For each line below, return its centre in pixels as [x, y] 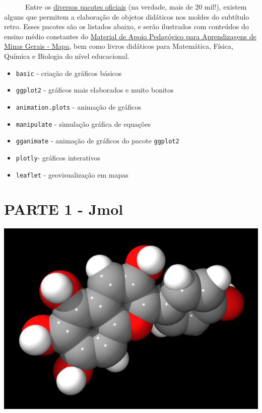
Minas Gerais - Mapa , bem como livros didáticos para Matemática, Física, [119, 46]
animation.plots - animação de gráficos [79, 106]
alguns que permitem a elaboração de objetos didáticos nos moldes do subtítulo [127, 16]
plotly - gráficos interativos [58, 157]
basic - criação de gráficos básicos [69, 73]
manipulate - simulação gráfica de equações [83, 123]
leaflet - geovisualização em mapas [72, 174]
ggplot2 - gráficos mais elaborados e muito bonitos [95, 90]
